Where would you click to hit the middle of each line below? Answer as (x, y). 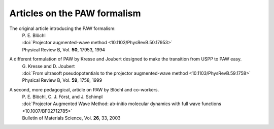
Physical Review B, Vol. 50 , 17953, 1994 (64, 50)
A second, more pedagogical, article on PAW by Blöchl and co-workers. (84, 89)
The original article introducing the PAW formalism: (63, 28)
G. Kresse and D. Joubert (48, 66)
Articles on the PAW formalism (75, 13)
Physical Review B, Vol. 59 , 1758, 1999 (62, 80)
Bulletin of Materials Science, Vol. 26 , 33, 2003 (71, 118)
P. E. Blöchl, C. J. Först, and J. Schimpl (62, 97)
